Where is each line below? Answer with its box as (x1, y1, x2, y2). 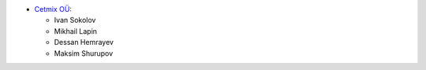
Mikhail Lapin (54, 26, 98, 35)
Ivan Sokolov (54, 16, 96, 25)
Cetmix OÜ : (34, 5, 73, 13)
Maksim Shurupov (54, 48, 114, 58)
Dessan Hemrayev (54, 38, 114, 47)
